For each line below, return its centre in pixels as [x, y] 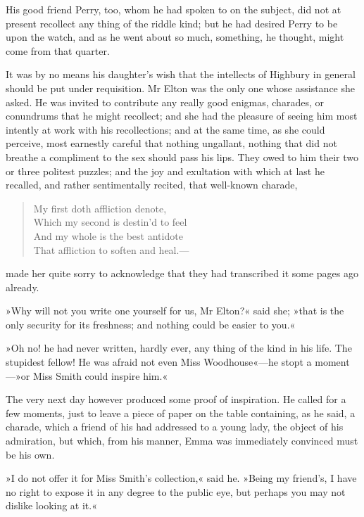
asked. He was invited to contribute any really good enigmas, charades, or [165, 102]
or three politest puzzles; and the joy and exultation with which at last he [165, 171]
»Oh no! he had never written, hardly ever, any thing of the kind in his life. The [179, 348]
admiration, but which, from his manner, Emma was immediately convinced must [182, 441]
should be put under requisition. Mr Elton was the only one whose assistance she [180, 88]
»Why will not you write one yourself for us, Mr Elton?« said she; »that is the [175, 311]
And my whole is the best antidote [108, 235]
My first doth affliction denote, [100, 208]
